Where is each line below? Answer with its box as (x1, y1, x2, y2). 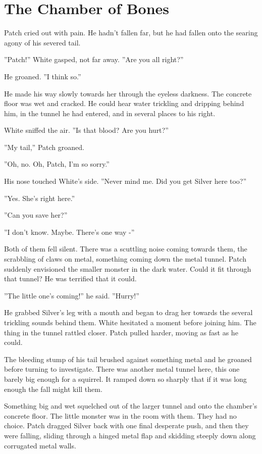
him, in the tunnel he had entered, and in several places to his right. (4, 108, 216, 118)
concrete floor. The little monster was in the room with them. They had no (4, 410, 237, 421)
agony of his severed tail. (4, 37, 81, 47)
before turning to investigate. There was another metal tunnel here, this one (4, 364, 240, 374)
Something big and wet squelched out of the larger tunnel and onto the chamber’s (4, 400, 257, 411)
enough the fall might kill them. (4, 383, 102, 394)
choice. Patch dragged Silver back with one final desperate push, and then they (4, 420, 249, 431)
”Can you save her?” (4, 210, 68, 220)
